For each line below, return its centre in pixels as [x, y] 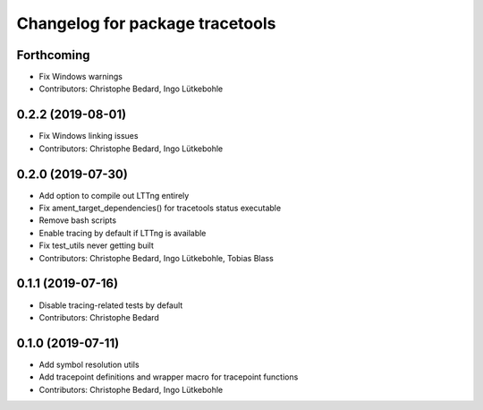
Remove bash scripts [77, 220]
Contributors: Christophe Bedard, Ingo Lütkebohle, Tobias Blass [157, 258]
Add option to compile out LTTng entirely [114, 195]
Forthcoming [53, 55]
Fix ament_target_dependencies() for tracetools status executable [160, 208]
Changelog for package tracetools [146, 23]
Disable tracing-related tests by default [111, 305]
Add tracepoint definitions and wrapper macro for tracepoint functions [169, 377]
